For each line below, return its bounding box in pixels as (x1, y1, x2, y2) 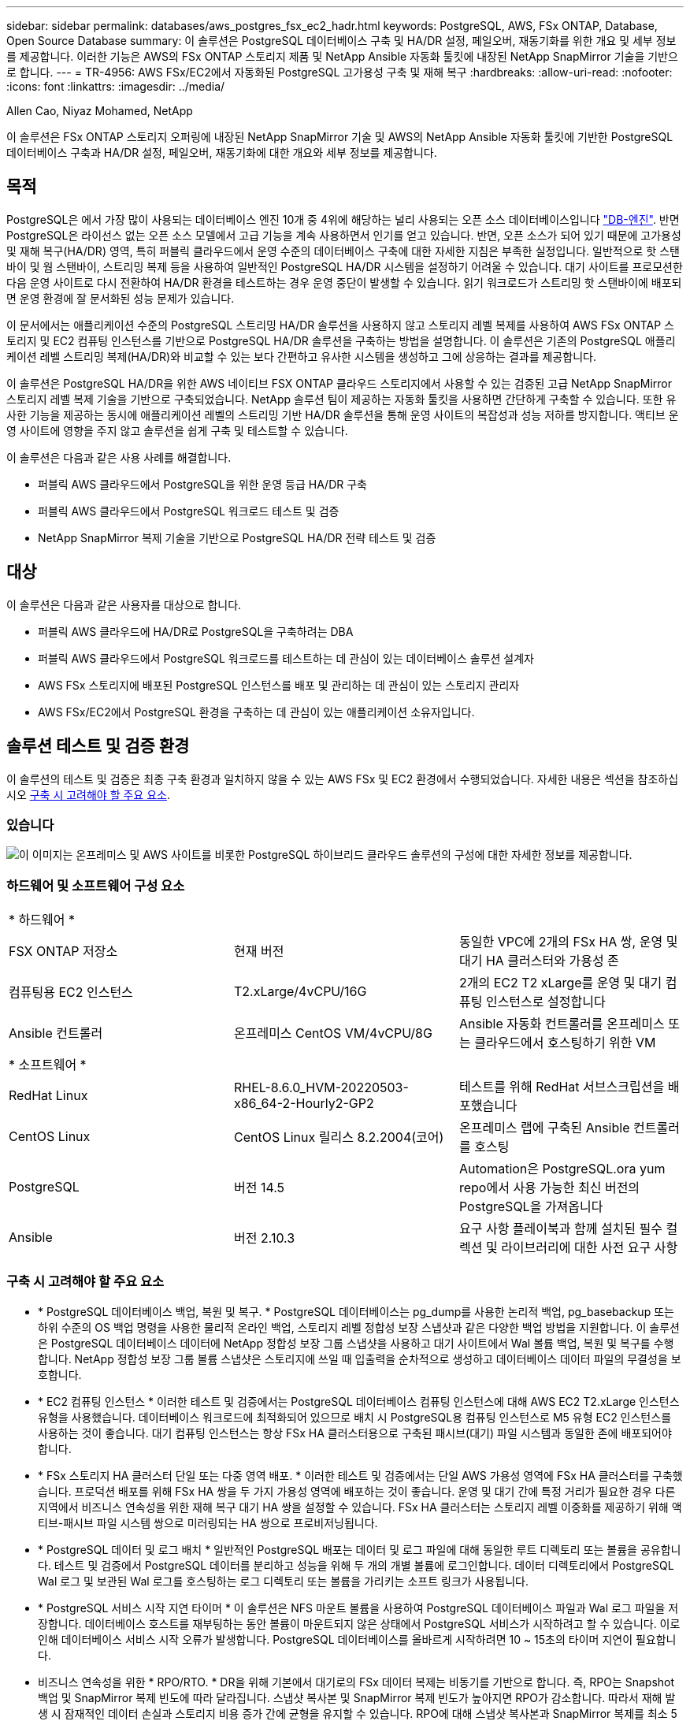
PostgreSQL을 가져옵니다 (458, 1199, 603, 1215)
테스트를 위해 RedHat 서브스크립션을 (458, 1079, 665, 1095)
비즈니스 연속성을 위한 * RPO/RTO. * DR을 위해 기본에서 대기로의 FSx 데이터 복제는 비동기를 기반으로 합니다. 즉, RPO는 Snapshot (38, 1675, 675, 1689)
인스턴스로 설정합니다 (485, 994, 606, 1010)
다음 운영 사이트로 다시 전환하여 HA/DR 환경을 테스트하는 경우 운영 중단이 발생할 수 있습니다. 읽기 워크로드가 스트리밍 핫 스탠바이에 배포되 (6, 275, 682, 289)
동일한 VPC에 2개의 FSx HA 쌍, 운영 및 (458, 934, 678, 950)
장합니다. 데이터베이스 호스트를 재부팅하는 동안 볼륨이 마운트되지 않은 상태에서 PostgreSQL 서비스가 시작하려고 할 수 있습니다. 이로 (38, 1616, 681, 1630)
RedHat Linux (9, 1087, 88, 1104)
